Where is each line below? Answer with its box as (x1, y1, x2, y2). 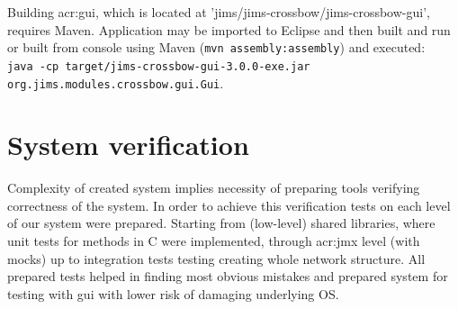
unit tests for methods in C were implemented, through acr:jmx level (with (7, 232, 420, 250)
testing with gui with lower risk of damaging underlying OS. (7, 284, 339, 303)
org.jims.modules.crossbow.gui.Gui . (7, 73, 224, 92)
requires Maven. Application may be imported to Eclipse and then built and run (7, 20, 451, 39)
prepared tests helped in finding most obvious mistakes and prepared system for (7, 267, 448, 286)
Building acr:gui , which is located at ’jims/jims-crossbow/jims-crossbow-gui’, (7, 3, 430, 21)
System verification (7, 126, 249, 163)
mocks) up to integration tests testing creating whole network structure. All (7, 249, 426, 268)
